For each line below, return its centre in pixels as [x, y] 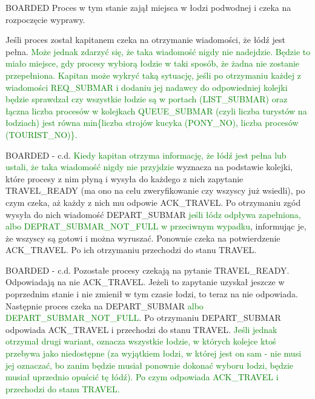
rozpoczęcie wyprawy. [45, 19]
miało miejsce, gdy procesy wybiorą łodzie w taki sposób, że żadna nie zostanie [153, 63]
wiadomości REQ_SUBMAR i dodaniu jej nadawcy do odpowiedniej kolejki [147, 87]
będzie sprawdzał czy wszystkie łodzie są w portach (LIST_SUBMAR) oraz [147, 99]
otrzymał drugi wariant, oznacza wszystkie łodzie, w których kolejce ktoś [141, 341]
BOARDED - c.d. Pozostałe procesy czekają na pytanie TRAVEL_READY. [148, 270]
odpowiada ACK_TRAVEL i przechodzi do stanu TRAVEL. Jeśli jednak [141, 329]
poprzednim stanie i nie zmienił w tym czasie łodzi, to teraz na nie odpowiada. [152, 294]
